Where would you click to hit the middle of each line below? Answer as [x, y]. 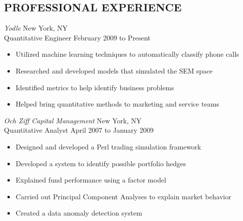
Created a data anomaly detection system [79, 213]
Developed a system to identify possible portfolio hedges [101, 163]
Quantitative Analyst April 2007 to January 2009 [79, 130]
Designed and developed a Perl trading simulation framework [108, 146]
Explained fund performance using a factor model [91, 180]
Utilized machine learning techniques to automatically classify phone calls [127, 54]
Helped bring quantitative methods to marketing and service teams [117, 104]
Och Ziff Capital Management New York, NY [73, 120]
